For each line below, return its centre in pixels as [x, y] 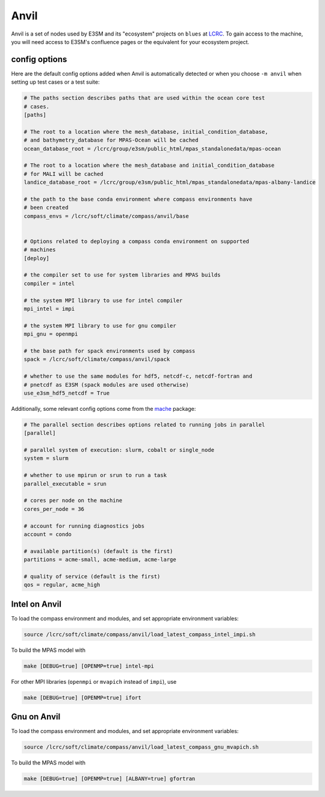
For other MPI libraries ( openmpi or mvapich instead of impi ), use [94, 681]
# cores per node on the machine [73, 501]
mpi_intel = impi [49, 308]
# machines [40, 250]
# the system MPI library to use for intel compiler [103, 300]
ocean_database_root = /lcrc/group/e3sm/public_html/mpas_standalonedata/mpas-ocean [152, 148]
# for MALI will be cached [63, 174]
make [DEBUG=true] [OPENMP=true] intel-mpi [89, 666]
